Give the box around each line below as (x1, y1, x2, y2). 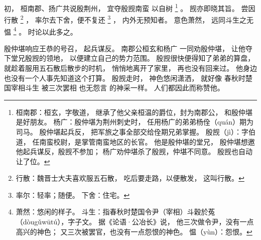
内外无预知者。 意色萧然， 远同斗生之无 (122, 14, 254, 25)
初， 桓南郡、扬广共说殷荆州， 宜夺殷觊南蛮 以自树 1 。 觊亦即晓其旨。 (4, 2, 239, 13)
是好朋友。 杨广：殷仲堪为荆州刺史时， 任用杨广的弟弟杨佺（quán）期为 (16, 116, 254, 127)
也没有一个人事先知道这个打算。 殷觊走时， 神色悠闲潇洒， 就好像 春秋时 (4, 72, 245, 83)
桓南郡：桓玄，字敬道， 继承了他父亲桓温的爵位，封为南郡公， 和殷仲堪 (16, 106, 253, 117)
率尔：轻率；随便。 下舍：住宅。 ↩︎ (16, 189, 130, 200)
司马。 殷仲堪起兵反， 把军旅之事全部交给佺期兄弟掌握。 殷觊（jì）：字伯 (16, 126, 255, 137)
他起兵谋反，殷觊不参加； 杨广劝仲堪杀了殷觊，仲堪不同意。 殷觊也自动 (16, 146, 253, 157)
